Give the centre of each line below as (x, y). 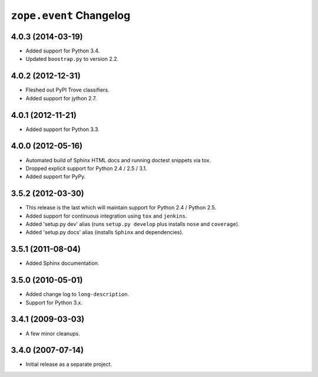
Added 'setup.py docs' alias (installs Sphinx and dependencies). (105, 232)
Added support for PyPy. (56, 176)
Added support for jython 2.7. (61, 98)
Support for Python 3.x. (54, 302)
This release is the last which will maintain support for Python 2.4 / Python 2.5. (121, 208)
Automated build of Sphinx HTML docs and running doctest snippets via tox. (118, 160)
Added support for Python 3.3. (62, 129)
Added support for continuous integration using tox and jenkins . (106, 216)
